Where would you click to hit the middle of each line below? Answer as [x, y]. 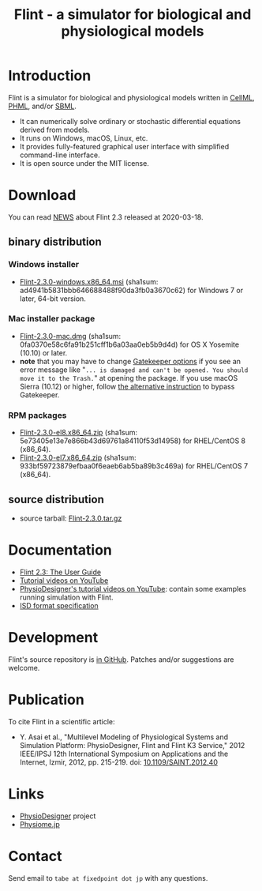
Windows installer [44, 265]
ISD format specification [59, 605]
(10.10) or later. [43, 352]
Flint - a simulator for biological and [133, 15]
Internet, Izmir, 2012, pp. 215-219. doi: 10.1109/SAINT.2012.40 [119, 762]
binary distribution [55, 242]
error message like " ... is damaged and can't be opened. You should [134, 370]
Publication [46, 700]
